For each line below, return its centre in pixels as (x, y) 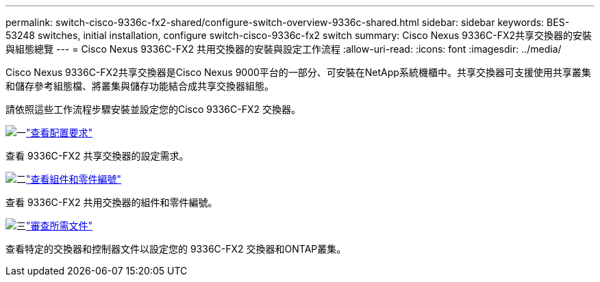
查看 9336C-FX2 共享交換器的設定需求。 (97, 156)
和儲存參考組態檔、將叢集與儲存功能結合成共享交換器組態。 (140, 86)
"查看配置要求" (60, 132)
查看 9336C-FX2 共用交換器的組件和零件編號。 (112, 202)
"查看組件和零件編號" (74, 179)
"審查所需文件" (60, 226)
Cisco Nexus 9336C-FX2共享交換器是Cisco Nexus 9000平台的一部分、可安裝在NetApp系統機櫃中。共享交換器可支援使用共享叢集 (298, 72)
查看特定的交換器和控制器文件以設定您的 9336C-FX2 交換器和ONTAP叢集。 (176, 249)
